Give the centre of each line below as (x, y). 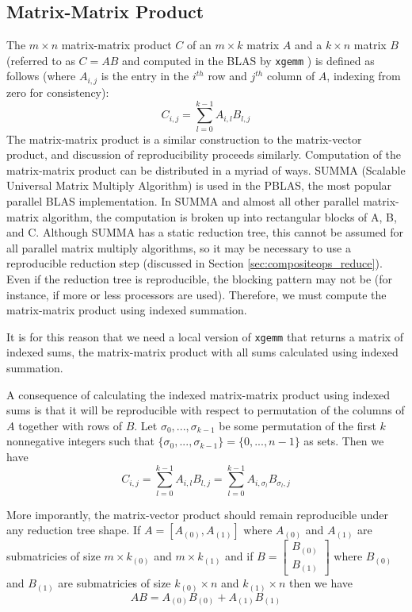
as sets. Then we (344, 441)
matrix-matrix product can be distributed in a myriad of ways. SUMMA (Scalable (206, 169)
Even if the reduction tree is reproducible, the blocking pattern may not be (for (200, 278)
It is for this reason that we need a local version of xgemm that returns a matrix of (205, 336)
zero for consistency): (58, 92)
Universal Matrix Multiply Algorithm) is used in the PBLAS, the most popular (199, 185)
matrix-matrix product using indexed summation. (127, 310)
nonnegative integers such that (80, 441)
